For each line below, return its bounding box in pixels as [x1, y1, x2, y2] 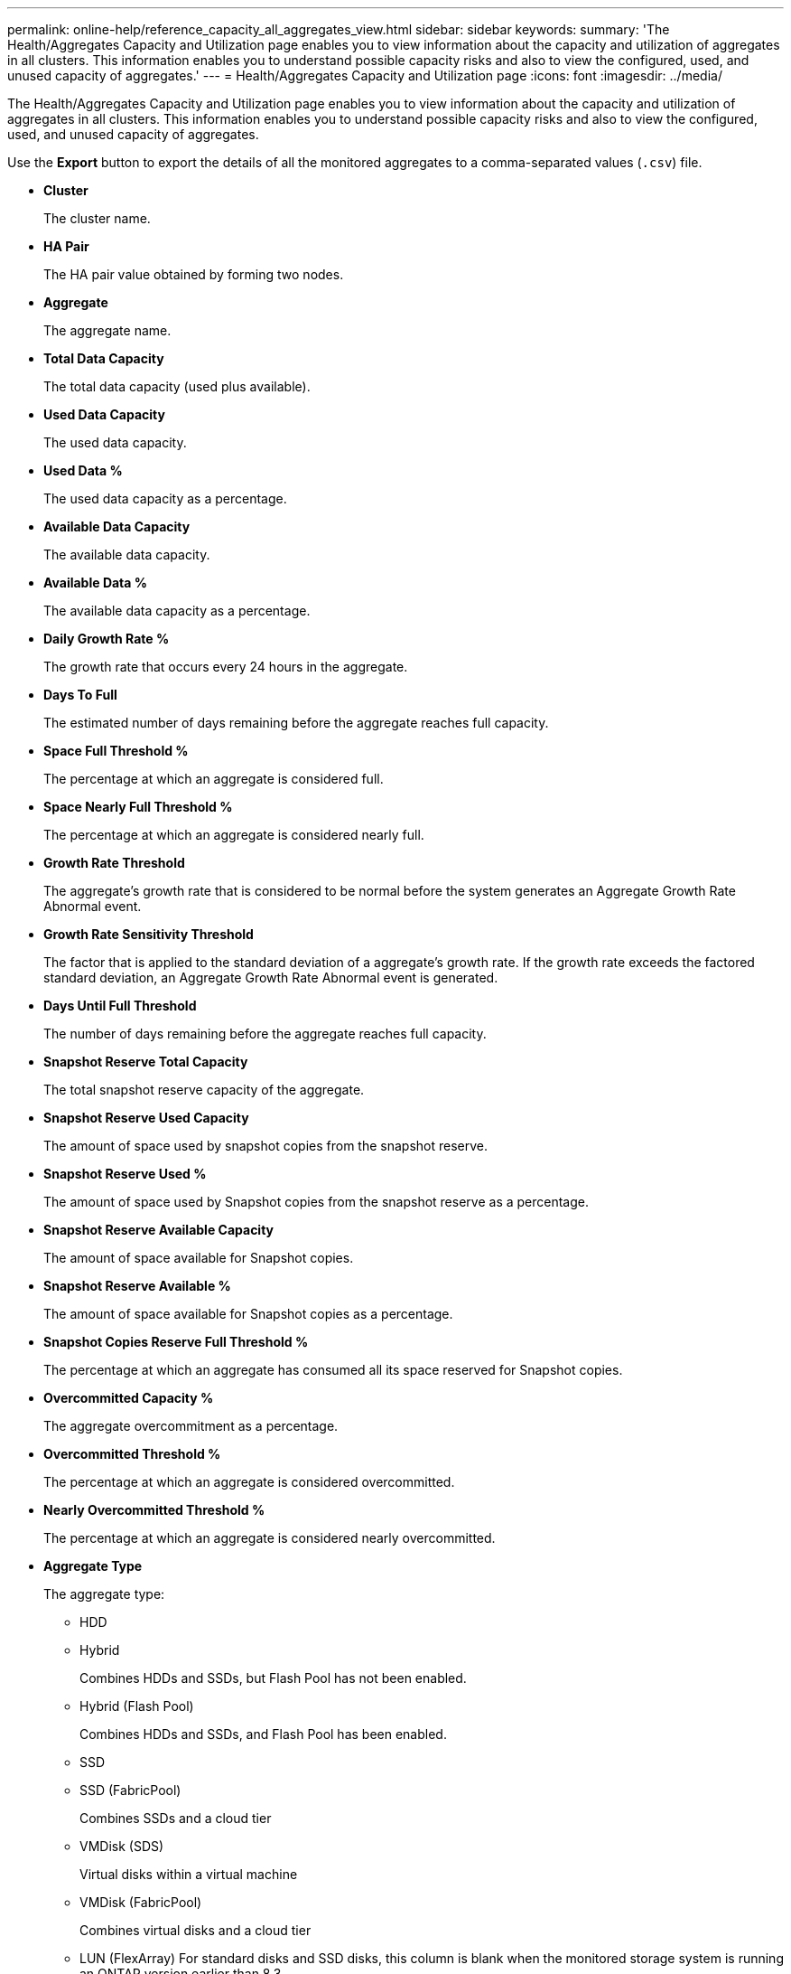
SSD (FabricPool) [79, 1782, 181, 1798]
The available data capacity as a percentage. [43, 603, 311, 618]
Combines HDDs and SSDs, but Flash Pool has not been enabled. [79, 1670, 467, 1686]
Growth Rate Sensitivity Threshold [43, 926, 254, 942]
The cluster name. [43, 211, 151, 226]
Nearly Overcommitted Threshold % [43, 1502, 265, 1518]
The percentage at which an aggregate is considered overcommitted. [43, 1474, 455, 1490]
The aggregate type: [43, 1586, 165, 1602]
